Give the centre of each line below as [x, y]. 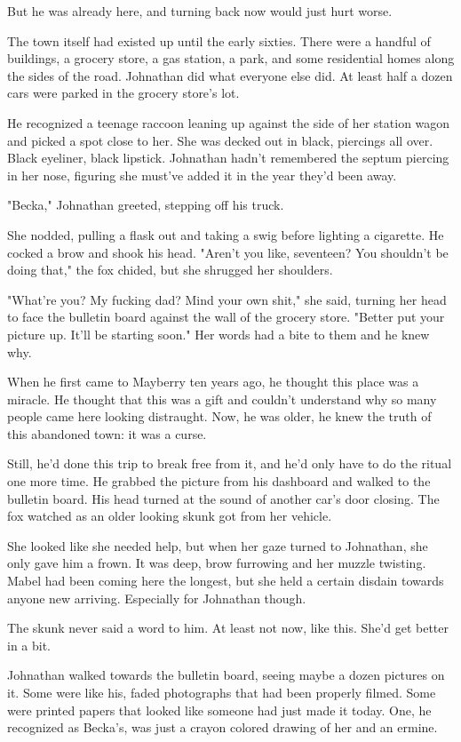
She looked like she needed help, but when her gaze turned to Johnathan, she [218, 545]
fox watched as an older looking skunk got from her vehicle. [170, 516]
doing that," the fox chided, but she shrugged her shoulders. [170, 270]
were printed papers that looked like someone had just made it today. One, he [219, 710]
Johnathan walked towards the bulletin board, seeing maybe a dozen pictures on [226, 675]
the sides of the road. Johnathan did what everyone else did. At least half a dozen [230, 75]
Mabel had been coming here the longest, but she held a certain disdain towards [226, 581]
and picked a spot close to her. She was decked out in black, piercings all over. [220, 140]
